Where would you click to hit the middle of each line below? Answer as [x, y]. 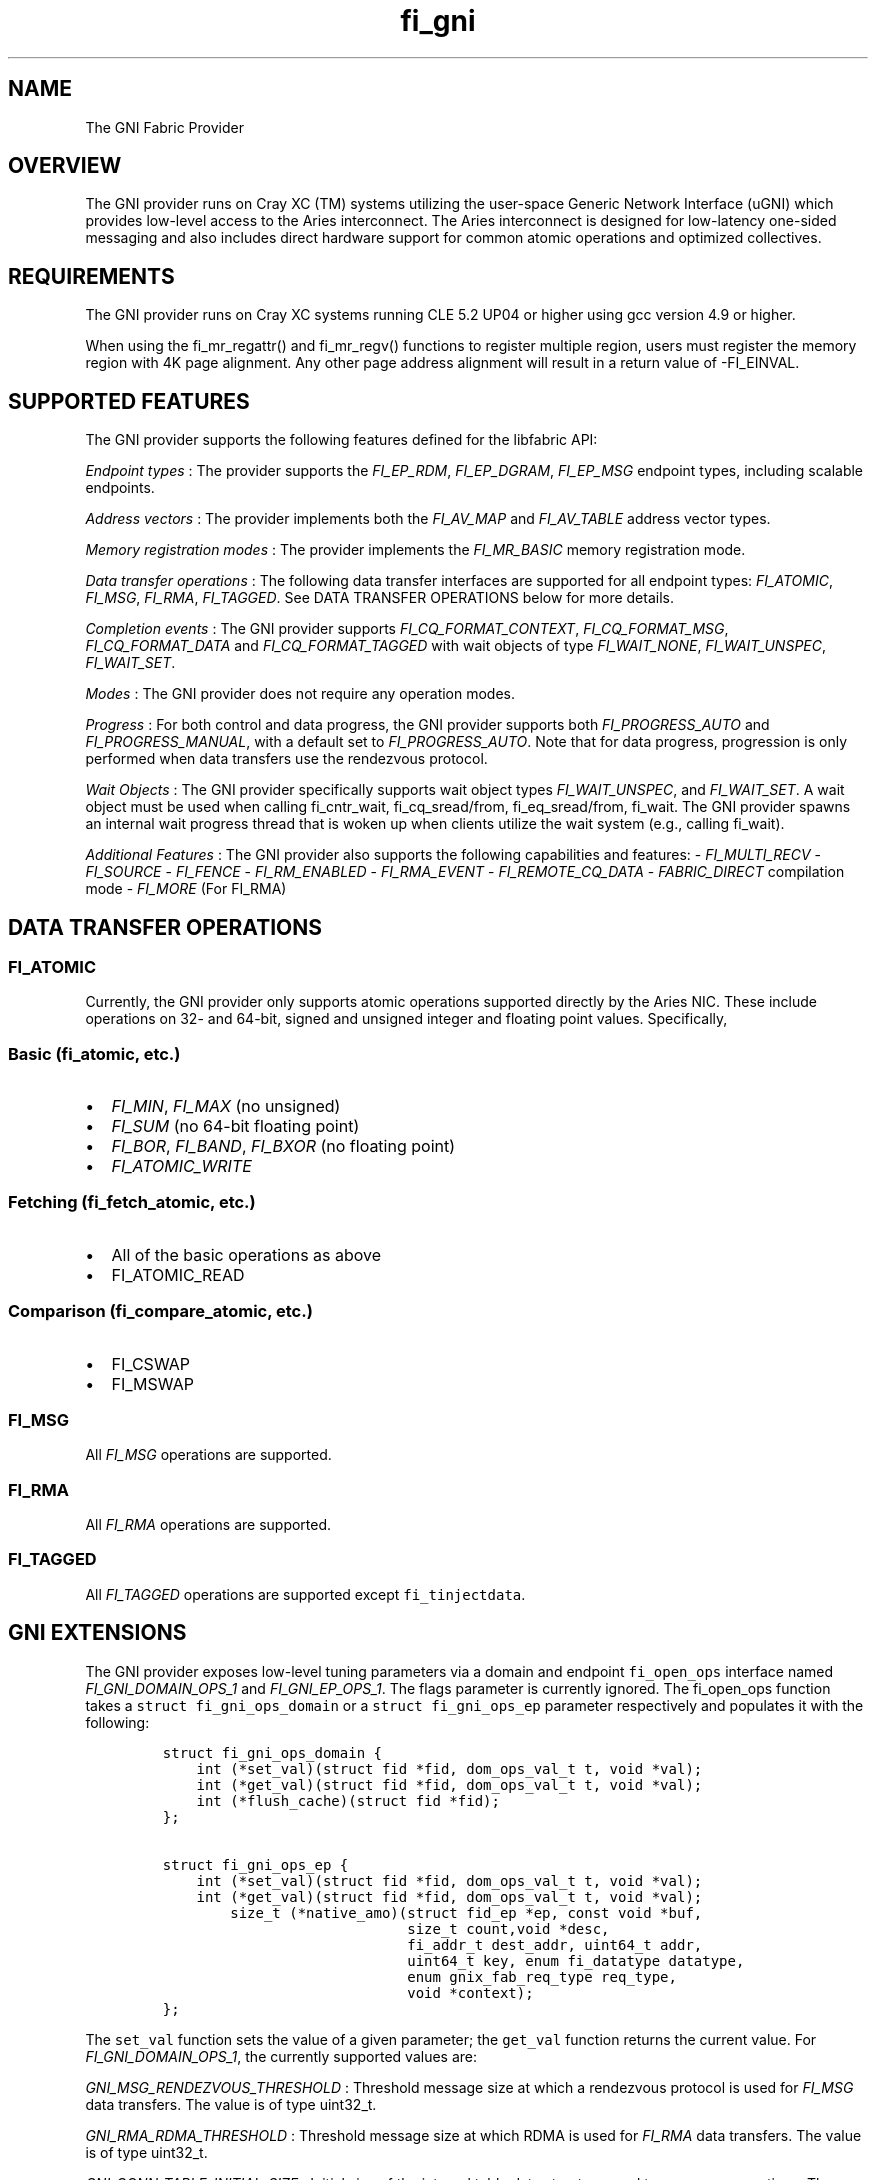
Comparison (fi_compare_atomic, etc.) [160, 1311]
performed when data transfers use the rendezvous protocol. [286, 759]
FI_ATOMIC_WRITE [181, 1166]
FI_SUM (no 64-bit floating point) [235, 1126]
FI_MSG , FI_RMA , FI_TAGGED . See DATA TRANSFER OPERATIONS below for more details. [379, 598]
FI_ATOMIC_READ [178, 1274]
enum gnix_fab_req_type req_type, [542, 1976]
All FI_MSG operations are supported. [208, 1455]
